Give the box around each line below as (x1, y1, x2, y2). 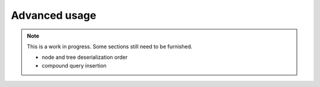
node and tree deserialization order (41, 53, 128, 61)
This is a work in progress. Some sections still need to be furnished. (27, 43, 193, 50)
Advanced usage (11, 9, 97, 22)
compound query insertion (41, 62, 107, 69)
